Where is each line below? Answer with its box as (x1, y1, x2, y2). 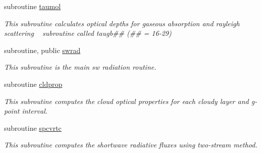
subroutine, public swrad (4, 44, 81, 55)
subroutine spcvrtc (4, 122, 62, 133)
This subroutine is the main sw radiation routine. (4, 62, 156, 72)
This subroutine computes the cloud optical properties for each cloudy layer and (4, 95, 249, 106)
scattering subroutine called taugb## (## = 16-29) (4, 28, 172, 38)
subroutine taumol (4, 1, 61, 11)
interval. (22, 106, 48, 116)
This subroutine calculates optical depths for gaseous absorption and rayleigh (4, 18, 240, 28)
